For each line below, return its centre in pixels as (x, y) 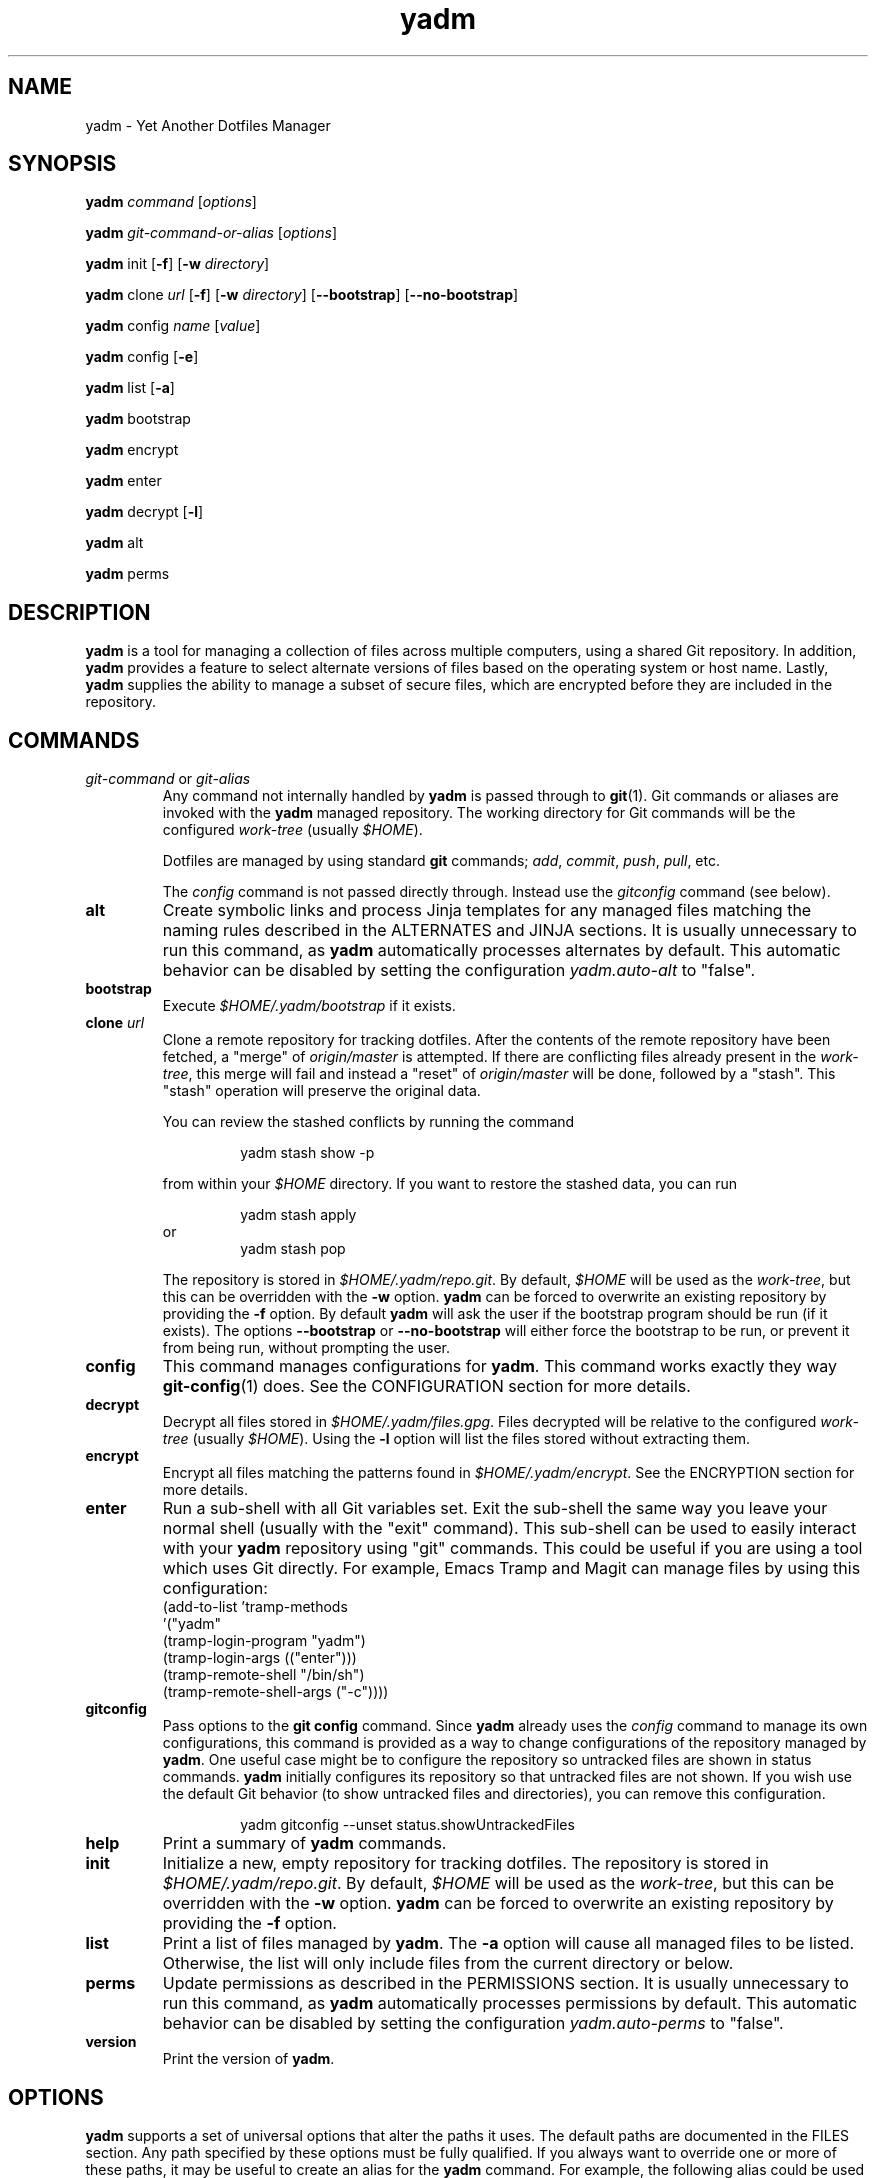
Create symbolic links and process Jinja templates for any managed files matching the (487, 910)
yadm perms (127, 574)
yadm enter (123, 481)
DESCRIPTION (79, 612)
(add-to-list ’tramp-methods (255, 1607)
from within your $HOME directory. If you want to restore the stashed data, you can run (450, 1184)
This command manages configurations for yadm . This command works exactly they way (499, 1366)
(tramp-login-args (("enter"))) (259, 1658)
